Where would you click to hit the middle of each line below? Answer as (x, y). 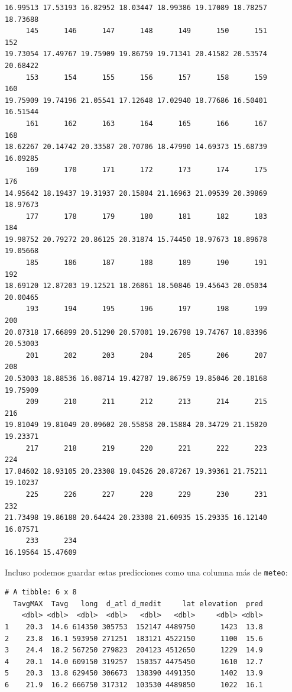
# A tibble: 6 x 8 (41, 592)
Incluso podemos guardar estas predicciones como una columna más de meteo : (146, 572)
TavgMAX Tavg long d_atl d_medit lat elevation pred (138, 604)
